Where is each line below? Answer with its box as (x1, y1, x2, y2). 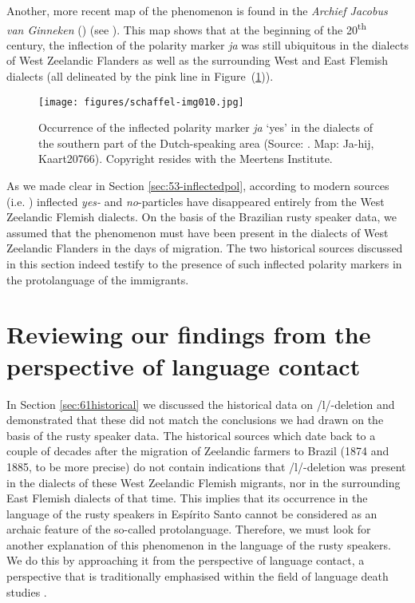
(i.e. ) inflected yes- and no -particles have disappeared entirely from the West (6, 192, 385, 209)
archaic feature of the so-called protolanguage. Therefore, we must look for (6, 521, 371, 538)
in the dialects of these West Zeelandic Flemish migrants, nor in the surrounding (6, 474, 401, 490)
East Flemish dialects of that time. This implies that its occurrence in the (6, 490, 368, 506)
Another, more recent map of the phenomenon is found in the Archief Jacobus (6, 2, 388, 18)
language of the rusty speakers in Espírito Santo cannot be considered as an (6, 505, 377, 522)
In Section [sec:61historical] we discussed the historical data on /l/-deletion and (6, 395, 395, 412)
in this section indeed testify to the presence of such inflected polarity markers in (6, 256, 402, 272)
